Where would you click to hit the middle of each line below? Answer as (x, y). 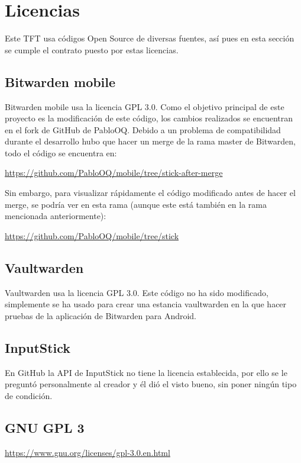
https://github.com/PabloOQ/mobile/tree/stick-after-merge (114, 173)
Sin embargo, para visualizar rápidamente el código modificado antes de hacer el (150, 193)
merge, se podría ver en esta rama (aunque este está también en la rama (136, 204)
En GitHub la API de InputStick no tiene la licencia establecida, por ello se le (146, 372)
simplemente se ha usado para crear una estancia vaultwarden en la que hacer (146, 304)
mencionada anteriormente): (56, 216)
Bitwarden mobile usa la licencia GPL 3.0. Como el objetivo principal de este (145, 106)
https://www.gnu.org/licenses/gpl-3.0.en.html (88, 452)
